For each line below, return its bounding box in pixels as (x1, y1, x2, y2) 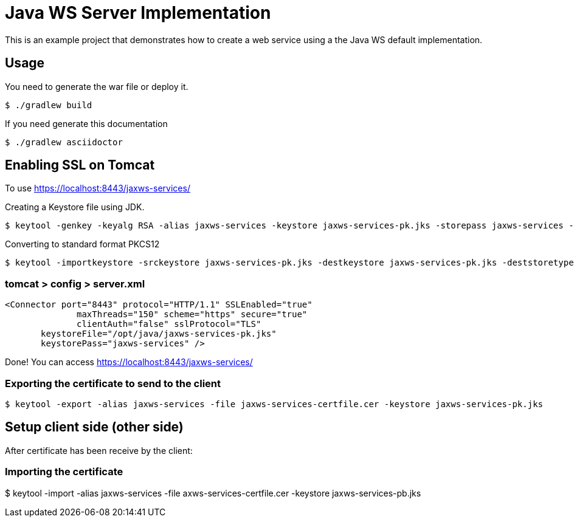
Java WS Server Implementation (5, 2, 271, 23)
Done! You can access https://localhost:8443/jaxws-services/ (5, 357, 253, 368)
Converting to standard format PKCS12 (5, 239, 160, 250)
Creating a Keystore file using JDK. (5, 202, 145, 213)
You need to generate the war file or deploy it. (5, 81, 188, 92)
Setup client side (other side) (5, 419, 184, 435)
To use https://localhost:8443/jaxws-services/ (5, 183, 190, 194)
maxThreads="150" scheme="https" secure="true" (77, 309, 308, 320)
